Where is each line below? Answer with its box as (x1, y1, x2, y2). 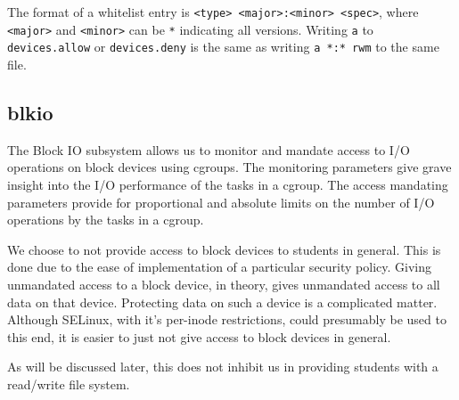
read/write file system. (7, 374, 130, 393)
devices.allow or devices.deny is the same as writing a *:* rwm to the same (7, 37, 439, 56)
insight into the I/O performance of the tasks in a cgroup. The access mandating (7, 175, 448, 193)
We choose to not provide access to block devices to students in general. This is (7, 240, 441, 258)
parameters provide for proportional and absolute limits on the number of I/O (7, 192, 435, 211)
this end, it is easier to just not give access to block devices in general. (7, 327, 391, 346)
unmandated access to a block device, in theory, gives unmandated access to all (7, 274, 440, 293)
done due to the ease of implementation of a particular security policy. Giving (7, 257, 431, 276)
